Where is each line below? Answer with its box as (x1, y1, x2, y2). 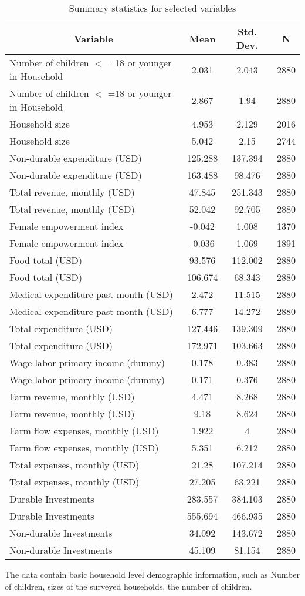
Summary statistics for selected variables (69, 1, 236, 15)
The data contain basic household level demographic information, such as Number (5, 568, 300, 580)
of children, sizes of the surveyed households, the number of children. (5, 580, 252, 592)
